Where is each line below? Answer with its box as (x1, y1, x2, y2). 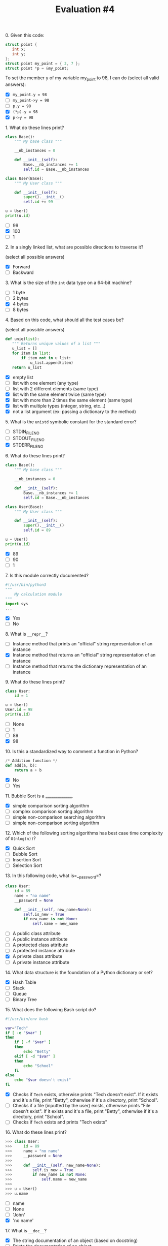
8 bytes (12, 306, 29, 313)
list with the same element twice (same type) (12, 391, 106, 397)
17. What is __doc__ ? (5, 1228, 47, 1234)
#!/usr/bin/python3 (5, 582, 47, 587)
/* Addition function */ (5, 758, 58, 763)
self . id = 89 (23, 527, 51, 533)
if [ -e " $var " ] (5, 1030, 42, 1035)
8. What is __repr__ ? (5, 631, 48, 637)
